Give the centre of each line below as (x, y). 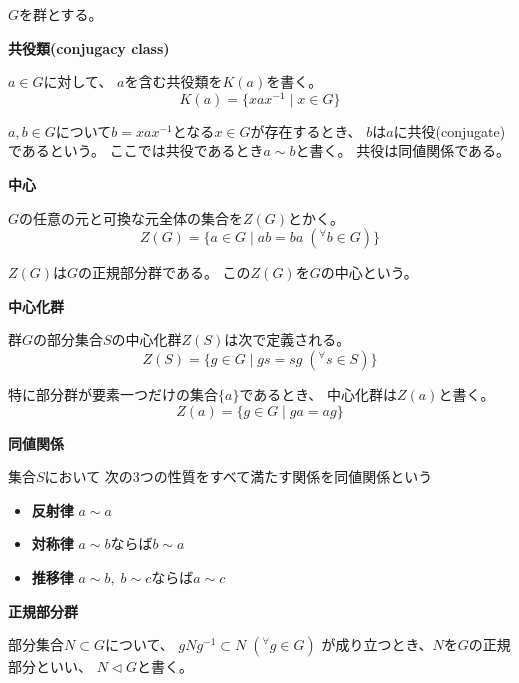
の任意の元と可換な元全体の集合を (131, 217)
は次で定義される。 (287, 339)
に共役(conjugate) (449, 130)
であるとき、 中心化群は (318, 394)
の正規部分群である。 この (164, 272)
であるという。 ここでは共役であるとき (136, 150)
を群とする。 (61, 14)
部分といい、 (50, 666)
